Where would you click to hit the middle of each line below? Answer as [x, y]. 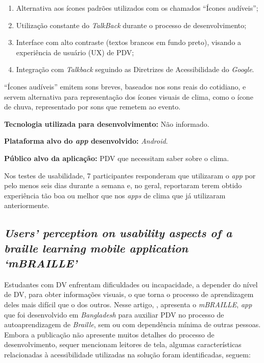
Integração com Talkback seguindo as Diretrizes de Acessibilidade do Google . [135, 69]
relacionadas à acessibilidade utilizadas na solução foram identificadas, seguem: [127, 355]
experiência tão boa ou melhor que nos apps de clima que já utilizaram [115, 195]
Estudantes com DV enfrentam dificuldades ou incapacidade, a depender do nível [131, 284]
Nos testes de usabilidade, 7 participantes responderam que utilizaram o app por [130, 175]
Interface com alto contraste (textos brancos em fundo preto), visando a [129, 42]
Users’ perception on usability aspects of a [118, 233]
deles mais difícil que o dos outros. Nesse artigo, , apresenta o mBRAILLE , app [128, 304]
